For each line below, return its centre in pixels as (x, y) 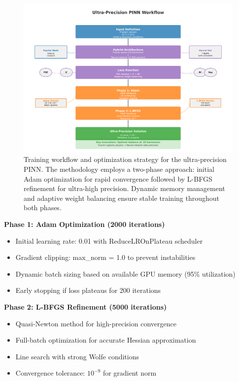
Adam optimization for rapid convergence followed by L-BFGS (118, 178)
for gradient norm (130, 373)
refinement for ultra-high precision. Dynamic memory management (124, 188)
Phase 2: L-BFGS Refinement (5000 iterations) (85, 306)
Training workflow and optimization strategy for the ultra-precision (125, 159)
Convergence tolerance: (50, 373)
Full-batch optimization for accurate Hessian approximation (106, 340)
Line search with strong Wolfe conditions (77, 356)
